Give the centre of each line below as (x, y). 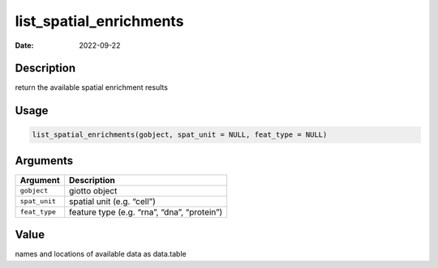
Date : (24, 45)
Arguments (44, 161)
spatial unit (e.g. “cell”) (112, 201)
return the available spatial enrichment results (91, 87)
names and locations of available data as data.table (101, 254)
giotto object (93, 190)
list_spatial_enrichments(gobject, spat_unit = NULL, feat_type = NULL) (180, 135)
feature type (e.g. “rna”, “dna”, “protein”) (146, 212)
